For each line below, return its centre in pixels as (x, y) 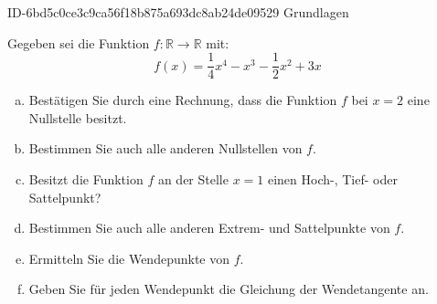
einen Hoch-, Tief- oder (332, 179)
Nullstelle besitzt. (78, 117)
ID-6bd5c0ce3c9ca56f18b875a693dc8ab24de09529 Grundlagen (178, 12)
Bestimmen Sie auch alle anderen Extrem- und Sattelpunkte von (209, 228)
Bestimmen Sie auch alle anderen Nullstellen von (165, 148)
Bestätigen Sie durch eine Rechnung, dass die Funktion (183, 100)
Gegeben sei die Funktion (79, 42)
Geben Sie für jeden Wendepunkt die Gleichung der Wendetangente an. (229, 289)
